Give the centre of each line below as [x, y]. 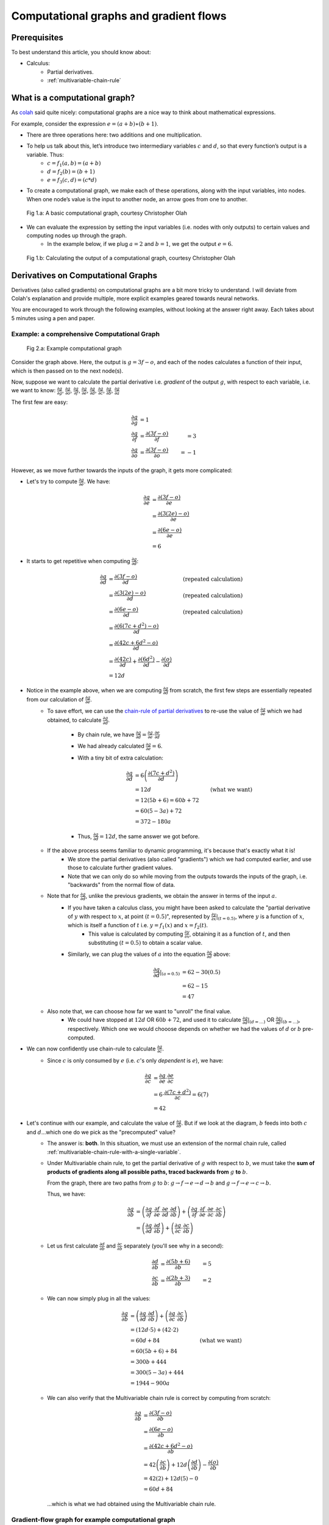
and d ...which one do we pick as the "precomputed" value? [101, 1132]
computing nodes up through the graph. [77, 235]
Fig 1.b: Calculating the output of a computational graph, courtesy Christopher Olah [131, 258]
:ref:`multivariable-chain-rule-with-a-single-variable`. [114, 1152]
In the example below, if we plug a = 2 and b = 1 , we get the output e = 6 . [140, 244]
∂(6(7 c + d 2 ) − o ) [136, 626]
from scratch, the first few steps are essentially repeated [241, 690]
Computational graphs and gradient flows [119, 16]
